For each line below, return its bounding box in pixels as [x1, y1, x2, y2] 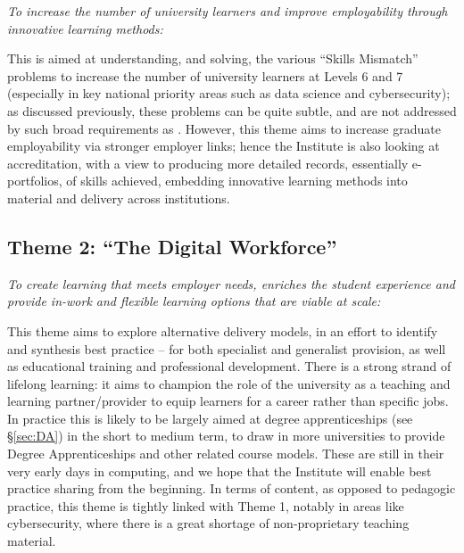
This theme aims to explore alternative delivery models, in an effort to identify [7, 321, 438, 340]
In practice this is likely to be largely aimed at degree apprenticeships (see [7, 409, 413, 427]
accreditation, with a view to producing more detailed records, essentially [7, 153, 409, 172]
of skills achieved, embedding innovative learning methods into [66, 171, 408, 190]
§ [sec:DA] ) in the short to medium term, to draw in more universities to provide [7, 426, 445, 445]
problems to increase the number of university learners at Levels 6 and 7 [7, 66, 403, 85]
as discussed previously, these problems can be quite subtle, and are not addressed [7, 101, 457, 120]
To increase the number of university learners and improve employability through [7, 2, 448, 20]
